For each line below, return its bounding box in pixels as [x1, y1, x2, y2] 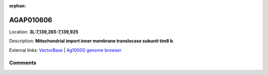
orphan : [9, 3, 26, 8]
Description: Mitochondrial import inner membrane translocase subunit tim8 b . [9, 38, 175, 44]
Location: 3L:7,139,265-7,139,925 [9, 29, 79, 35]
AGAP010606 [9, 15, 52, 24]
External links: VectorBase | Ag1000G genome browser [9, 47, 122, 53]
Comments [9, 60, 37, 67]
